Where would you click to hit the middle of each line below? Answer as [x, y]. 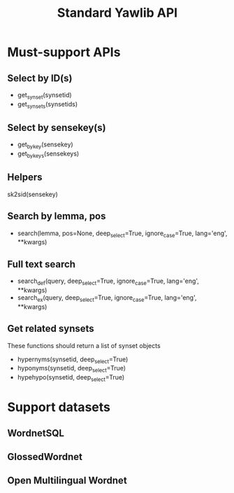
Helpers [25, 178]
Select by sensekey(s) [57, 127]
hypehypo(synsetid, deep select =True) [71, 378]
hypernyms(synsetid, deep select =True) [73, 360]
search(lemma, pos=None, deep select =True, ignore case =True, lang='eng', [122, 234]
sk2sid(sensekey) [32, 194]
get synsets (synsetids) [47, 105]
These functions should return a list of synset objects [84, 345]
